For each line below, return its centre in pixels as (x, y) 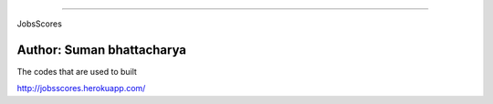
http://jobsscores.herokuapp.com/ (81, 88)
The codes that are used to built (77, 71)
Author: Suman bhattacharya (102, 50)
